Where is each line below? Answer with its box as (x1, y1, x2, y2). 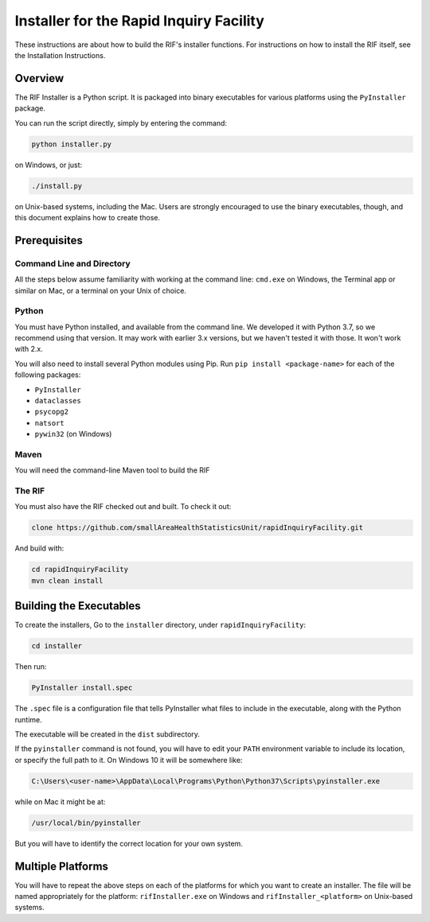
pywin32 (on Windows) (34, 430, 112, 439)
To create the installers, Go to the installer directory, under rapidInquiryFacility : (14, 621, 307, 630)
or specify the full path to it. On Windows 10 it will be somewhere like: (14, 755, 243, 764)
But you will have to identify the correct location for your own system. (14, 838, 243, 848)
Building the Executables (14, 599, 141, 613)
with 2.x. (14, 344, 43, 354)
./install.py (31, 181, 83, 190)
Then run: (14, 662, 47, 671)
